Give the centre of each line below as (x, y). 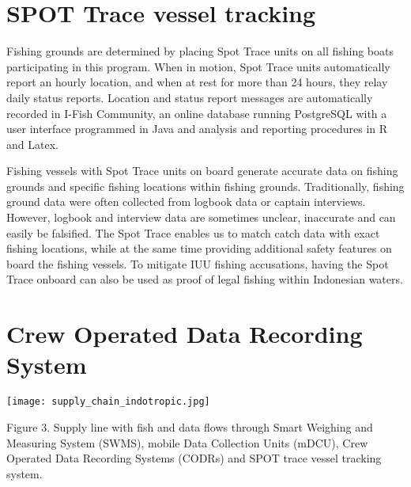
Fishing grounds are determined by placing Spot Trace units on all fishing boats (200, 51)
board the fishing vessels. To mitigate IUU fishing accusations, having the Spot (198, 263)
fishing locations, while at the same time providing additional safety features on (199, 248)
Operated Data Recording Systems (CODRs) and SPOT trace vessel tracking (194, 458)
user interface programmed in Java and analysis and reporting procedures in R (197, 129)
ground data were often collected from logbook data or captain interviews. (186, 202)
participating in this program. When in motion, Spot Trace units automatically (198, 66)
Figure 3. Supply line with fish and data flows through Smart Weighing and (190, 427)
